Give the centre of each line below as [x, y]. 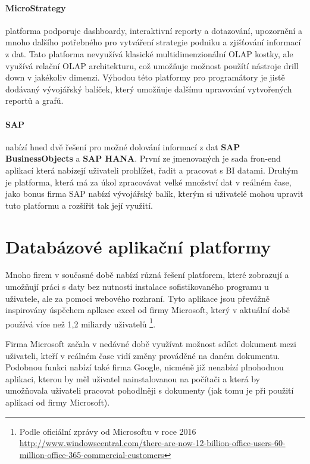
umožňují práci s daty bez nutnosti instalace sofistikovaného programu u [137, 287]
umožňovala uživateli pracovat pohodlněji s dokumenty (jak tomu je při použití [150, 390]
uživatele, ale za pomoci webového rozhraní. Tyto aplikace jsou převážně [137, 298]
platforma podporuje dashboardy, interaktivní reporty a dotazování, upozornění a [154, 30]
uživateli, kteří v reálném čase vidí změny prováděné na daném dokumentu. [143, 355]
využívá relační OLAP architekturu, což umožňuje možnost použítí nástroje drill [152, 65]
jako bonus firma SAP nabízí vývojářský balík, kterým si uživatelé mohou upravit [154, 194]
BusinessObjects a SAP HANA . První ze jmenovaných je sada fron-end [143, 158]
